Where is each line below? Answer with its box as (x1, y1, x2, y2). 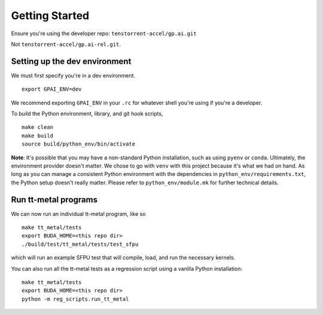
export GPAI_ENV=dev (22, 86, 82, 92)
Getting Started (11, 9, 90, 22)
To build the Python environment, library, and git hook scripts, (11, 110, 163, 118)
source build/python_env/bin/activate (22, 141, 136, 147)
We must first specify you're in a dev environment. (11, 72, 136, 79)
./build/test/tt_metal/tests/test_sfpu (22, 240, 139, 248)
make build (22, 132, 54, 139)
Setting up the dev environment (11, 56, 132, 66)
